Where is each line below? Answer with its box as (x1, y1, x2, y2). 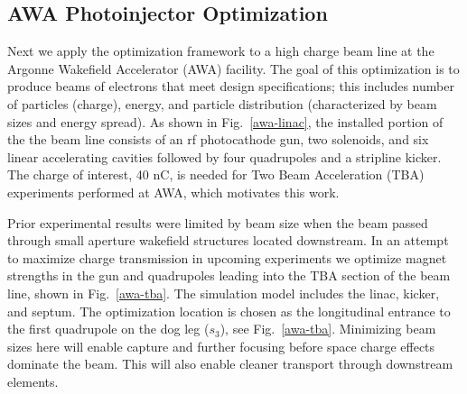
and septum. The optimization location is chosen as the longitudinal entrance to (7, 301, 451, 320)
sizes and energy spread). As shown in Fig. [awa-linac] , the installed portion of (7, 112, 444, 131)
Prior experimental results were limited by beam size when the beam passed (7, 213, 428, 232)
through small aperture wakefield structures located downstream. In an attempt (7, 231, 449, 250)
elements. (7, 371, 59, 390)
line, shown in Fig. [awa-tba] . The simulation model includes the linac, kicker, (7, 283, 440, 302)
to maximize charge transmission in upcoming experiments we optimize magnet (7, 248, 447, 267)
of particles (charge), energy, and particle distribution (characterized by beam (7, 94, 437, 113)
